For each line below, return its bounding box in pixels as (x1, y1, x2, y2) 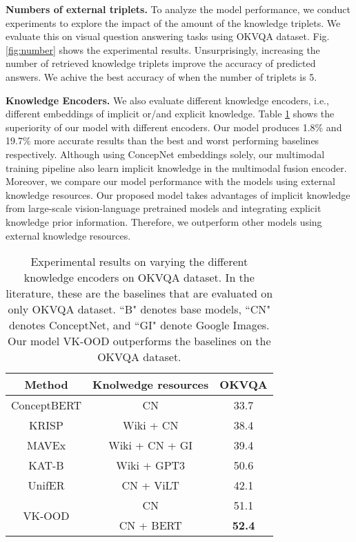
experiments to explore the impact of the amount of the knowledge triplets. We (6, 15, 341, 30)
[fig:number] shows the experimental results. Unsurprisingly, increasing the (6, 42, 320, 57)
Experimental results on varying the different (30, 253, 248, 270)
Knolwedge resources (92, 376, 209, 393)
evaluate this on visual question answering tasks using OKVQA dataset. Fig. (6, 29, 330, 43)
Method (24, 376, 68, 393)
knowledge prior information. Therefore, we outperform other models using (6, 214, 322, 229)
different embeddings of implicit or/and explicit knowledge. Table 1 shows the (6, 106, 335, 121)
